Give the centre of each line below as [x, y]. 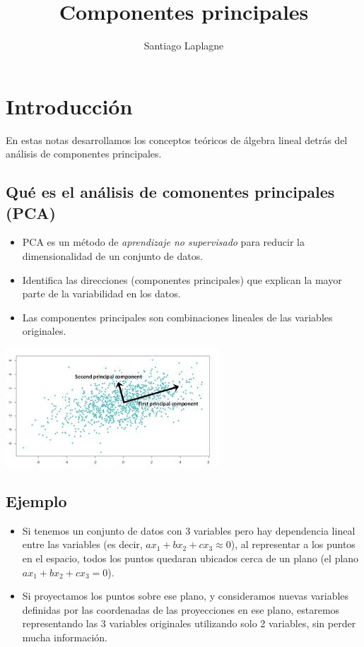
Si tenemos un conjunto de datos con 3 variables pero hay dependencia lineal [189, 530]
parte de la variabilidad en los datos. [101, 293]
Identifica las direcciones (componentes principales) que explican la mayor [182, 279]
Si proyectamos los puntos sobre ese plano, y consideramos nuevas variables [186, 596]
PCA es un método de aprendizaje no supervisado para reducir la [163, 242]
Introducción [69, 106]
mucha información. [65, 637]
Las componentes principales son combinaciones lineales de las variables [177, 317]
